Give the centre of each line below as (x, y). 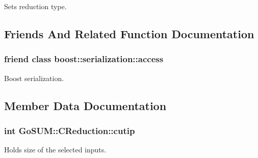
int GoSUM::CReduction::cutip (70, 130)
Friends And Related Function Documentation (129, 33)
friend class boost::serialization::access (84, 59)
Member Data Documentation (85, 105)
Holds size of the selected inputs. (55, 150)
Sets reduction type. (35, 6)
